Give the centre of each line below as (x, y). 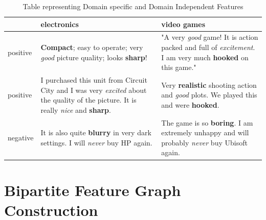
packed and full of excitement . (208, 47)
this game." (179, 67)
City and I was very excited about (94, 90)
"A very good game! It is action (210, 37)
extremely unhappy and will (205, 132)
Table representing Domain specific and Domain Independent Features (133, 6)
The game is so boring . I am (207, 122)
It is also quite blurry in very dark (96, 132)
